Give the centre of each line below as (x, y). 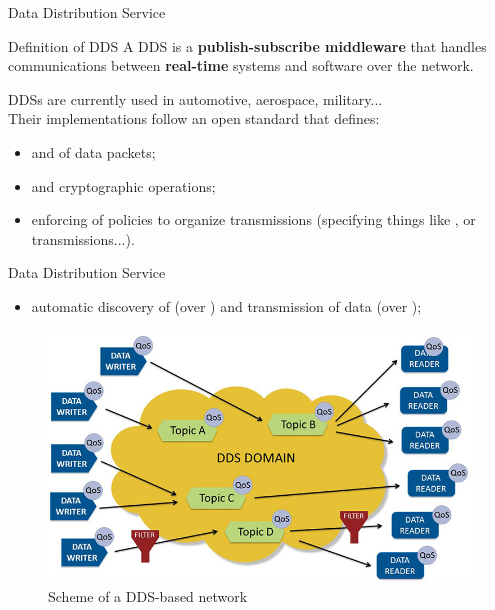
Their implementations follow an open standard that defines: (194, 118)
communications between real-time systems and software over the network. (241, 65)
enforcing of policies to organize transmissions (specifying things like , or (253, 219)
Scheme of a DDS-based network (148, 596)
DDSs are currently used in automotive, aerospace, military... (195, 98)
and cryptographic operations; (123, 185)
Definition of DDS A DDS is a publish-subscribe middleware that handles (247, 45)
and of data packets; (93, 151)
